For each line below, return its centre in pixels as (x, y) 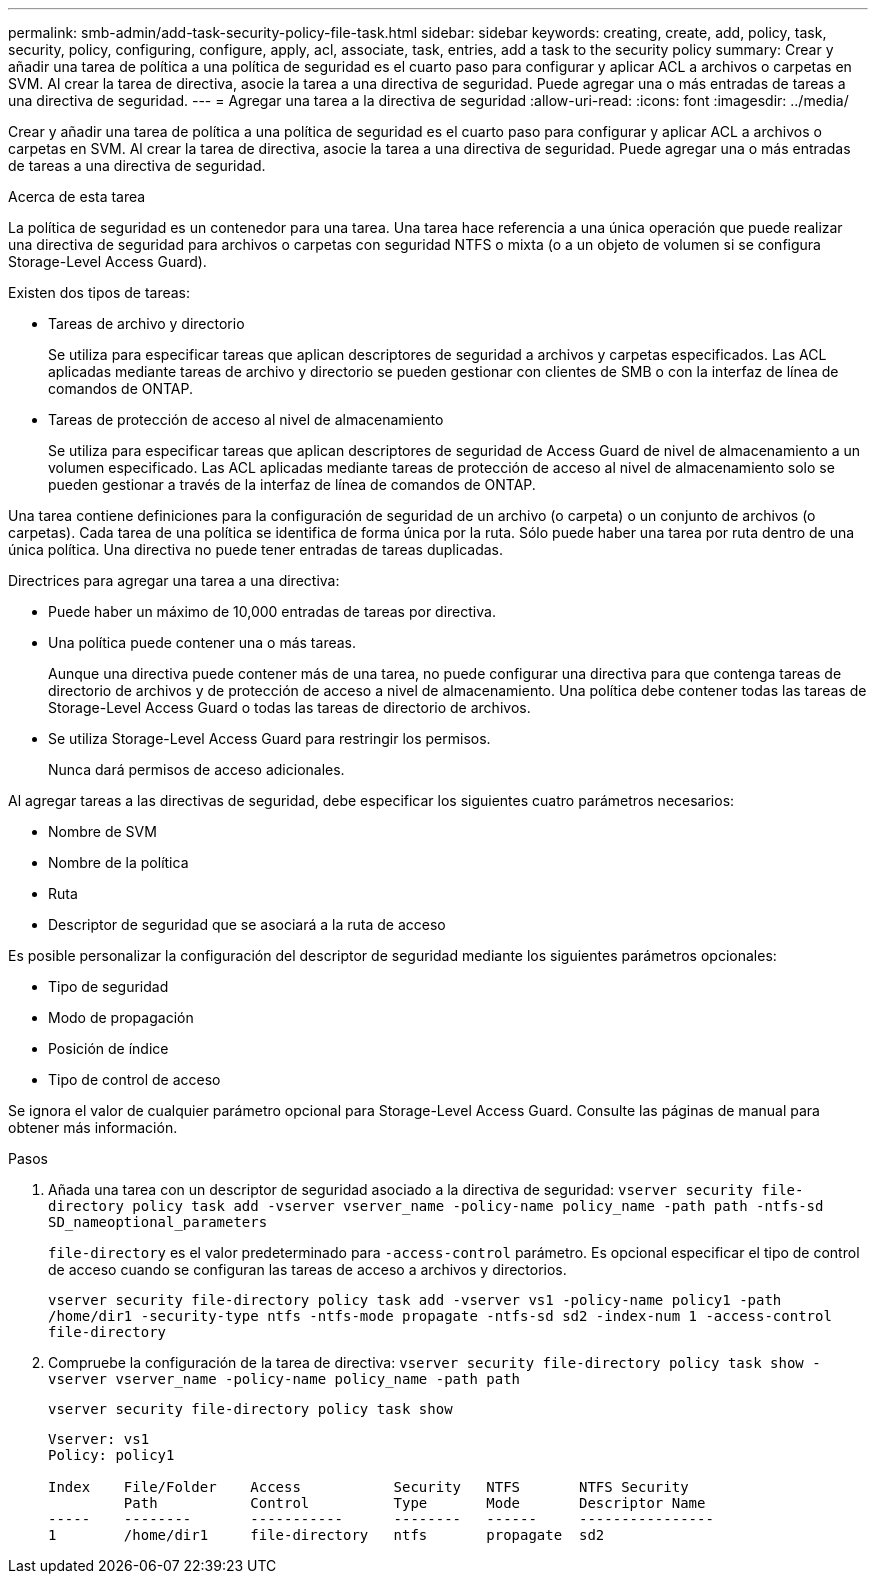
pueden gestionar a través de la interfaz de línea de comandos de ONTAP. (292, 484)
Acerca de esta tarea (77, 196)
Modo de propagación (121, 1017)
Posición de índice (108, 1048)
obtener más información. (93, 1127)
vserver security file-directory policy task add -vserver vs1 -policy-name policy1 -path (415, 1300)
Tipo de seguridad (108, 986)
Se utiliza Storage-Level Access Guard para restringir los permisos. (269, 738)
